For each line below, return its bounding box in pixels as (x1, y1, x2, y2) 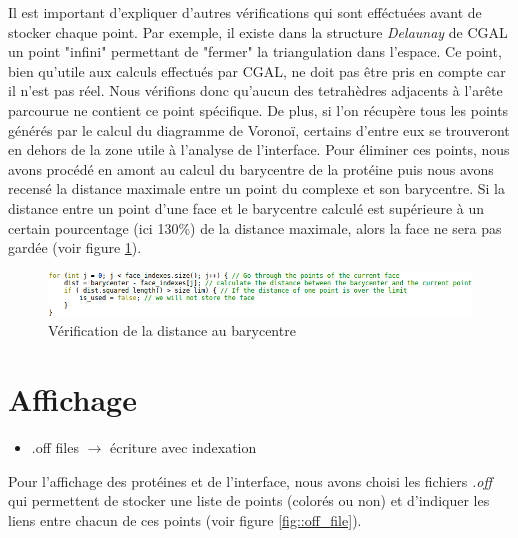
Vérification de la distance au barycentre (48, 320, 296, 341)
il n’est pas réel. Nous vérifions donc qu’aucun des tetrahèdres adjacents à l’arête (8, 80, 503, 101)
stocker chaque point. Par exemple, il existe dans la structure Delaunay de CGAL (8, 21, 508, 42)
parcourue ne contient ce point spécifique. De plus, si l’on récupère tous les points (8, 99, 509, 120)
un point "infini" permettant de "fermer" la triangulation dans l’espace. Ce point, (8, 41, 502, 62)
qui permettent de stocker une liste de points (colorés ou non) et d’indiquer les (8, 490, 490, 511)
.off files (31, 436, 79, 457)
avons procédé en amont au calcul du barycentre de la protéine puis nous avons (8, 158, 494, 179)
